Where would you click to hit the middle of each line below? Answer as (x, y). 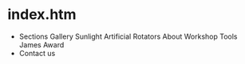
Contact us (37, 53)
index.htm (42, 15)
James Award (41, 44)
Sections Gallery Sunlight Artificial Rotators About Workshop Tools (128, 36)
